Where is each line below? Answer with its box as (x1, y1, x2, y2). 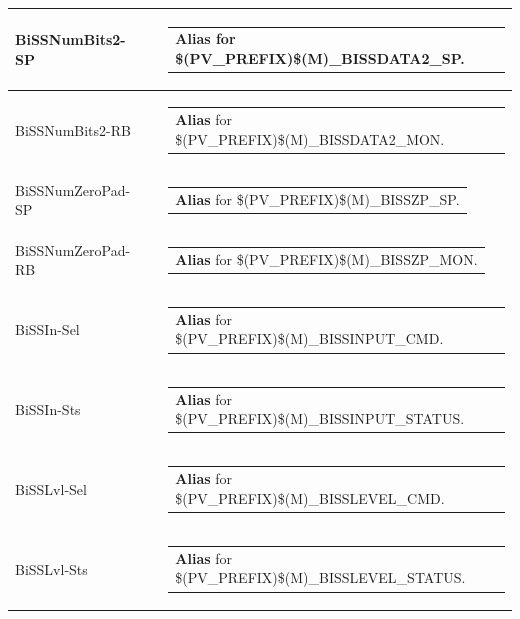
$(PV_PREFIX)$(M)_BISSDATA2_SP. (175, 47, 465, 68)
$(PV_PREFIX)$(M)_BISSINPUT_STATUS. (175, 408, 465, 429)
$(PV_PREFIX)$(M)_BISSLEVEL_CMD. (175, 487, 445, 508)
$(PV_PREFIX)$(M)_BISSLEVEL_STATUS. (175, 567, 466, 588)
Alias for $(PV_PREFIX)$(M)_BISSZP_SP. (175, 188, 460, 209)
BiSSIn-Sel (15, 319, 80, 340)
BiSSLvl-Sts (15, 558, 88, 579)
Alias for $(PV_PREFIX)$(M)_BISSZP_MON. (175, 248, 478, 269)
